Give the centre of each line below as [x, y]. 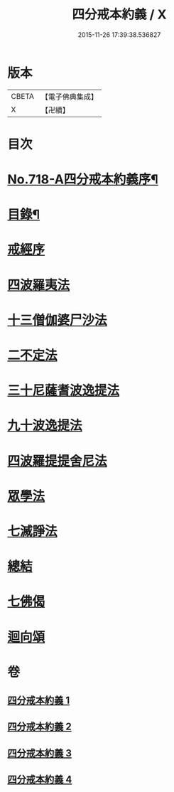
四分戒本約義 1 [39, 701]
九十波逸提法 [45, 426]
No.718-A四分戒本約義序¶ [83, 180]
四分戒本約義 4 [40, 780]
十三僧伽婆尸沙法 [58, 320]
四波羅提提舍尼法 [58, 461]
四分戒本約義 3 [40, 753]
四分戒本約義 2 [40, 727]
